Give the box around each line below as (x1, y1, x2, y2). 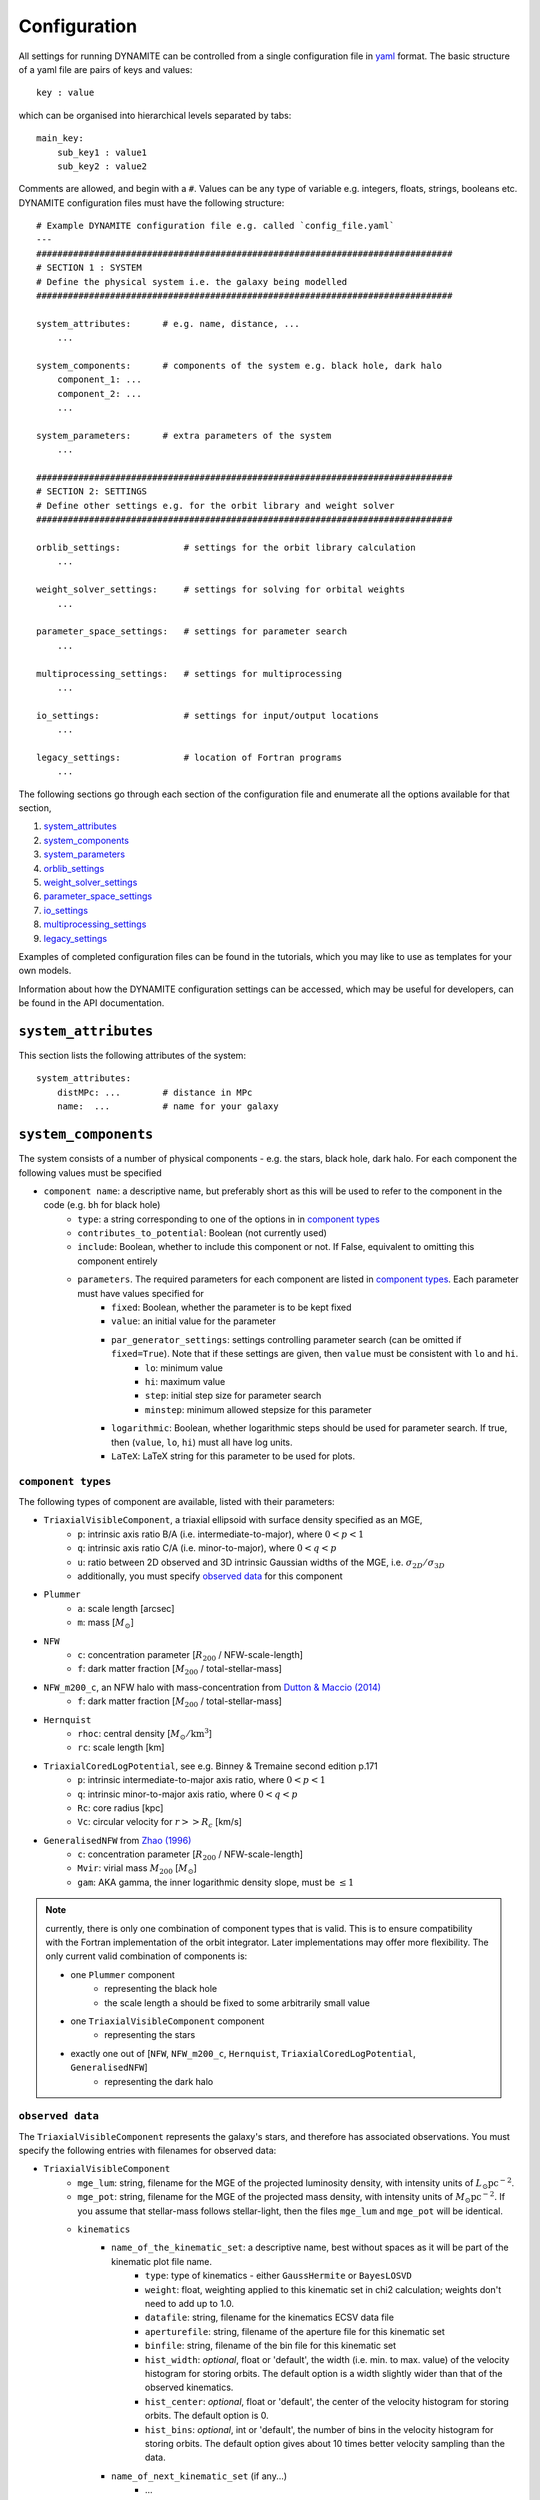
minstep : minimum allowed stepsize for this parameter (145, 1403, 372, 1415)
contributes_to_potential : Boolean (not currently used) (77, 1227, 327, 1239)
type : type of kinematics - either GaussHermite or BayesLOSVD (145, 2270, 412, 2282)
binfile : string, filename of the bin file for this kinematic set (145, 2340, 397, 2352)
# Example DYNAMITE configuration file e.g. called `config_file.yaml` (36, 220, 395, 232)
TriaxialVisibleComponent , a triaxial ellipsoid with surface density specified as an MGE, (43, 1514, 423, 1526)
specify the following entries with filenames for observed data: (18, 2145, 277, 2157)
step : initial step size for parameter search (145, 1390, 322, 1402)
